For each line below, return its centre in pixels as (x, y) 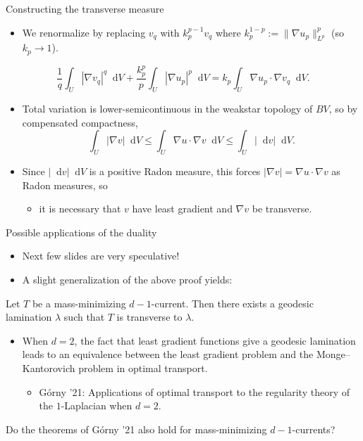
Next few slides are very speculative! (101, 256)
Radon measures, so (65, 185)
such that (84, 317)
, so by (343, 109)
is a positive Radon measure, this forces (175, 171)
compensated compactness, (80, 122)
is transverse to (149, 317)
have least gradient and (182, 209)
